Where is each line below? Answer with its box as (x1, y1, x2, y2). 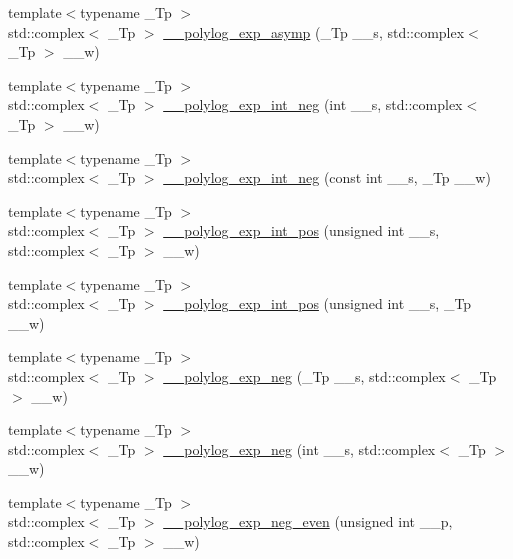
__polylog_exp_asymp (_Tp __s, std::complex (163, 21, 465, 42)
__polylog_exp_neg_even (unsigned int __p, (163, 511, 453, 532)
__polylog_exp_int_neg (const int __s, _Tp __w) (163, 167, 491, 188)
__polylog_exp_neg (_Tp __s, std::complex (163, 365, 446, 386)
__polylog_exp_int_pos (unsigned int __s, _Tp (163, 293, 472, 314)
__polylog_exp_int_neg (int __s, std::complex (163, 94, 463, 115)
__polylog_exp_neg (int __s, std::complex (163, 438, 436, 459)
